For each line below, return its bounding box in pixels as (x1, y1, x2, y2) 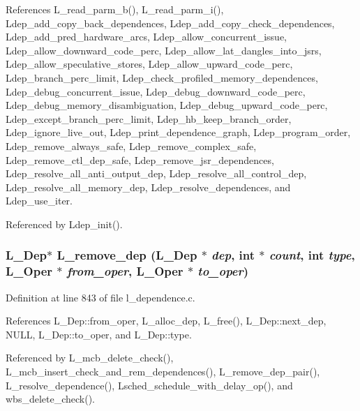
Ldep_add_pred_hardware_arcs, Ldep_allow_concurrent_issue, (6, 29, 287, 44)
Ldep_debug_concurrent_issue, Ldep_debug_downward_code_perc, (6, 84, 306, 98)
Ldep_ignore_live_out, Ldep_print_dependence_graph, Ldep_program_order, (6, 125, 351, 140)
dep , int (211, 246, 255, 264)
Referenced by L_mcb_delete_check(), (6, 350, 174, 365)
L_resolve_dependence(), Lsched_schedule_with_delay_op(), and (6, 378, 293, 392)
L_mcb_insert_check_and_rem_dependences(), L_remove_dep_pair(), (6, 364, 320, 379)
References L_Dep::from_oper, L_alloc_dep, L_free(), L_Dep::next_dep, (6, 313, 327, 328)
